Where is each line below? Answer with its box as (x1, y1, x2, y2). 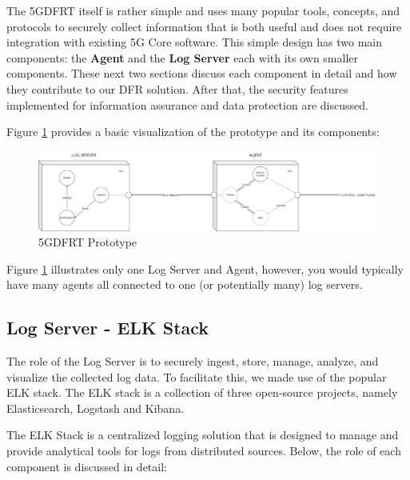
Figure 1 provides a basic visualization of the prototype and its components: (6, 123, 380, 140)
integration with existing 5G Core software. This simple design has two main (6, 34, 383, 50)
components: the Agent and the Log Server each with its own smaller (6, 49, 359, 66)
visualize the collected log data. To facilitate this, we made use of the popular (6, 368, 387, 385)
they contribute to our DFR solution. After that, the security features (6, 80, 348, 97)
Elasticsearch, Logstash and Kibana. (6, 399, 185, 416)
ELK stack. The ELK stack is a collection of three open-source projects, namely (6, 384, 398, 401)
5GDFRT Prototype (38, 234, 137, 250)
